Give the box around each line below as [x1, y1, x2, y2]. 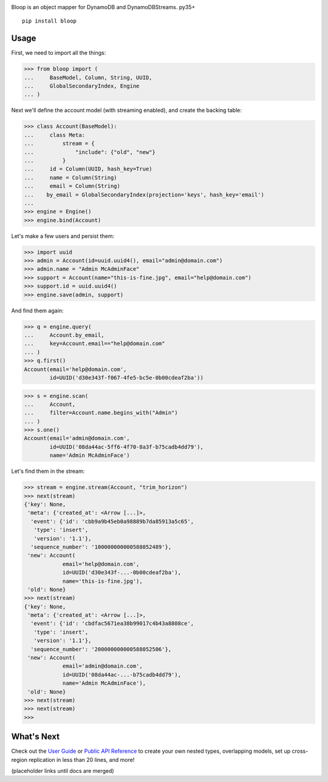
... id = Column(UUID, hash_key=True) [24, 166, 152, 173]
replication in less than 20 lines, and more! [28, 756, 135, 763]
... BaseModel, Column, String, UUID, [24, 74, 152, 81]
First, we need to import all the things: [11, 49, 106, 57]
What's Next [11, 731, 60, 742]
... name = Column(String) [24, 174, 118, 181]
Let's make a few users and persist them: [11, 232, 115, 240]
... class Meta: [24, 131, 85, 138]
